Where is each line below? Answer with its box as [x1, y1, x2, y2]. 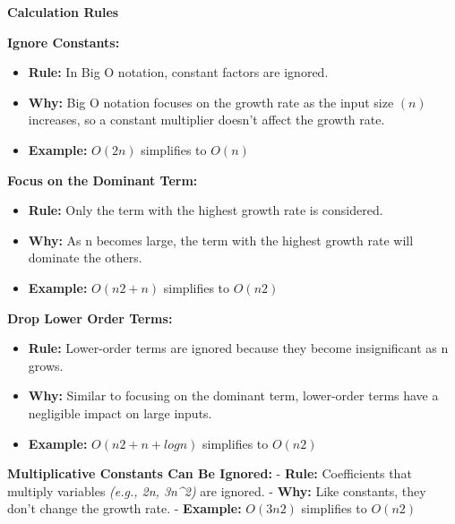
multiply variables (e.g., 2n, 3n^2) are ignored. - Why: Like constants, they [7, 481, 426, 500]
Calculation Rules [7, 3, 119, 21]
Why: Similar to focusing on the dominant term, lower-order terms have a [28, 386, 439, 405]
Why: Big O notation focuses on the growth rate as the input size [28, 92, 394, 111]
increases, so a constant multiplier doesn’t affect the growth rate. [28, 110, 385, 129]
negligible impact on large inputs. [28, 403, 212, 422]
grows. [28, 356, 64, 374]
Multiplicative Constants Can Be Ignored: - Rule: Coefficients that [7, 464, 412, 483]
